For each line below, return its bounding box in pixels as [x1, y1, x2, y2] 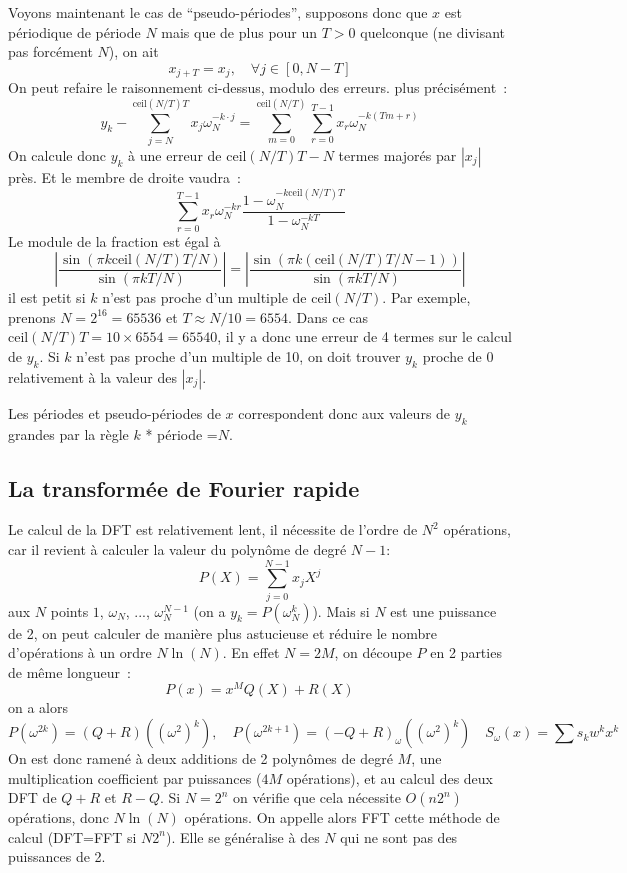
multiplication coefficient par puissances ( [8, 767, 262, 788]
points [50, 600, 89, 621]
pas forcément [8, 41, 93, 62]
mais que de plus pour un [161, 21, 318, 42]
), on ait [108, 41, 159, 62]
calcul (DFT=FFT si [8, 826, 137, 847]
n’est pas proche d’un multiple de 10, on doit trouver [76, 345, 401, 366]
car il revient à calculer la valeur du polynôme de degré [8, 538, 347, 559]
